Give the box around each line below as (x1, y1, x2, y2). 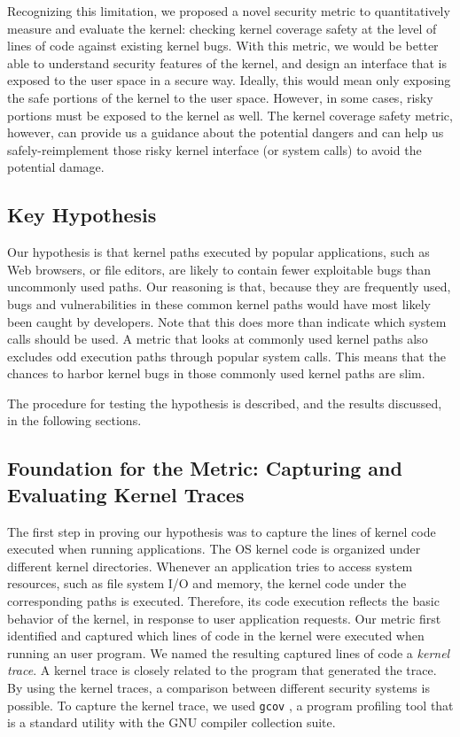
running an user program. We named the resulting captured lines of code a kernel (7, 643, 450, 662)
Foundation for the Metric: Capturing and (7, 454, 402, 482)
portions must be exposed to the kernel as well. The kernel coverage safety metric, (7, 105, 453, 124)
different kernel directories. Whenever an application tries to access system (7, 556, 413, 575)
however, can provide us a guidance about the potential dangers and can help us (7, 123, 444, 142)
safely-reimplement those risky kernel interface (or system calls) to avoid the (7, 140, 422, 159)
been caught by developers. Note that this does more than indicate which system (7, 312, 447, 330)
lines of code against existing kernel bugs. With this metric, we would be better (7, 36, 439, 55)
